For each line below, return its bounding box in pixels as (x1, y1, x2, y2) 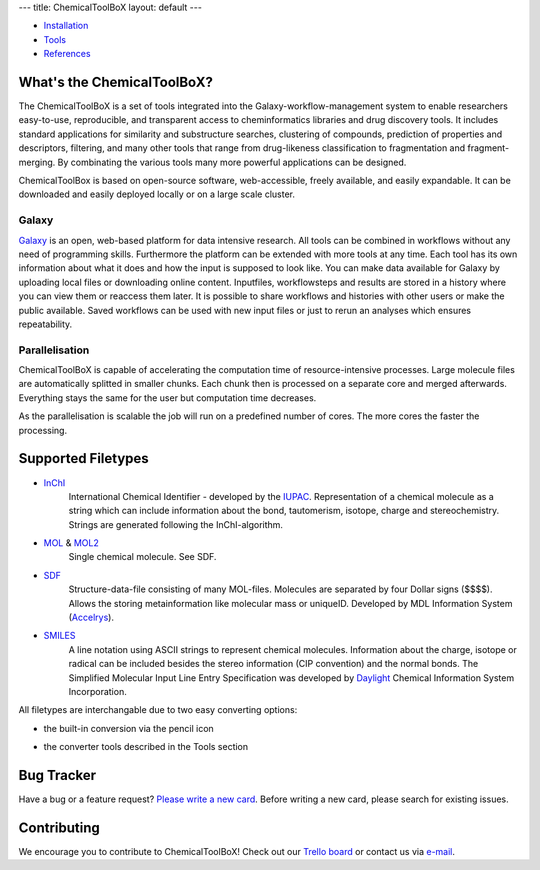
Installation (43, 20, 89, 32)
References (43, 48, 91, 60)
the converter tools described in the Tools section (43, 741, 249, 753)
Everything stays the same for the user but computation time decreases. (18, 391, 317, 404)
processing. (18, 424, 68, 436)
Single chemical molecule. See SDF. (68, 551, 217, 563)
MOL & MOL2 (43, 537, 99, 549)
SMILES (43, 630, 76, 642)
